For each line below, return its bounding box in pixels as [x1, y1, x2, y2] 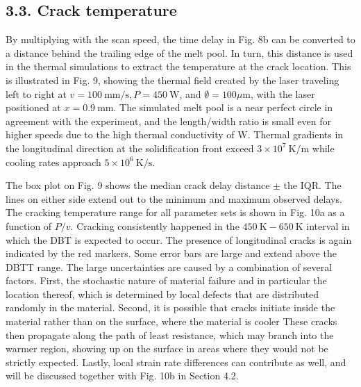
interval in [306, 218, 350, 233]
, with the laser [251, 86, 315, 101]
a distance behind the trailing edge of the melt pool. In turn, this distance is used [6, 45, 353, 60]
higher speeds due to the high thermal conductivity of [6, 127, 235, 142]
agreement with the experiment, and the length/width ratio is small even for [6, 113, 331, 128]
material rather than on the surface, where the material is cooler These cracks [6, 314, 337, 329]
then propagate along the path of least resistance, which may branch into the [6, 327, 334, 342]
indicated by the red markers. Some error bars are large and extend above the [6, 246, 337, 261]
